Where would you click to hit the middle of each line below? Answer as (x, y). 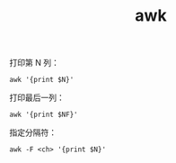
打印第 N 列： (35, 63)
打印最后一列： (37, 98)
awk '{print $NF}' (44, 115)
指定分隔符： (33, 132)
